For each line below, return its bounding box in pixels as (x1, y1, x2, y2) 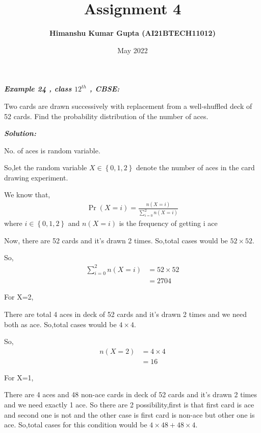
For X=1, (4, 372, 34, 382)
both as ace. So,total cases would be (4, 318, 117, 329)
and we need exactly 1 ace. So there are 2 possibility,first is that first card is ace (4, 399, 254, 409)
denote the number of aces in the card (136, 162, 255, 173)
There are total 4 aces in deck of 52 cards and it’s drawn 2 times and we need (4, 308, 247, 319)
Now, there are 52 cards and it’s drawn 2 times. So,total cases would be (4, 235, 228, 245)
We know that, (4, 189, 50, 200)
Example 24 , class (4, 83, 72, 94)
